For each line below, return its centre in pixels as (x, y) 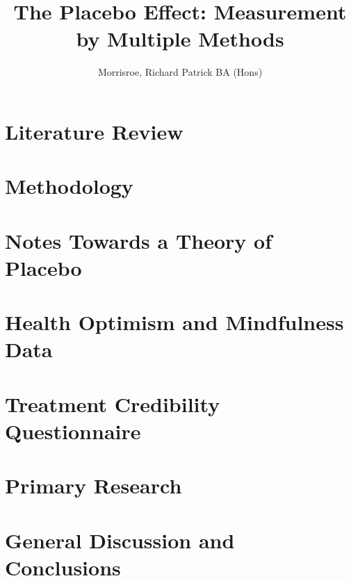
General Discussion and (120, 540)
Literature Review (94, 131)
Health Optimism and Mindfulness (174, 322)
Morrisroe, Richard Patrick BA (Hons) (180, 72)
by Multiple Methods (180, 39)
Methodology (69, 186)
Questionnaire (73, 431)
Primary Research (93, 485)
